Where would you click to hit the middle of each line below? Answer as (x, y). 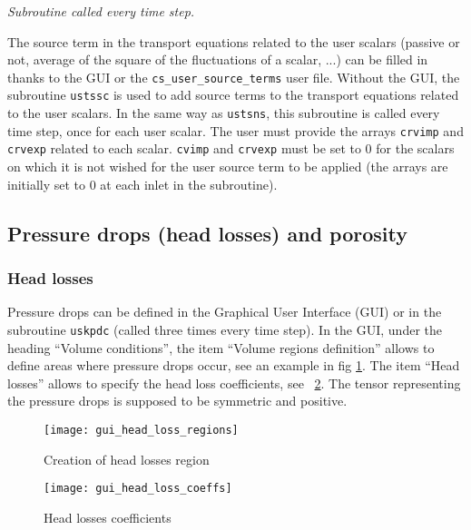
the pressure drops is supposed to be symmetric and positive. (177, 401)
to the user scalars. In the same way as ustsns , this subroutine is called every (224, 113)
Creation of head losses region (127, 459)
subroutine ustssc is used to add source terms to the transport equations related (233, 95)
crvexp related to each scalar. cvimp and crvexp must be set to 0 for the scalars (231, 148)
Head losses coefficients (108, 517)
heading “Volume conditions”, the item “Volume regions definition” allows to (221, 347)
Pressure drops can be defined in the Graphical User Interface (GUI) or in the (225, 312)
